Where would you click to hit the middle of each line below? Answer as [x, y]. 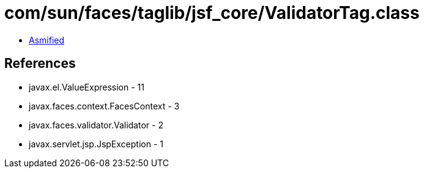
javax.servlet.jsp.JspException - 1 [96, 144]
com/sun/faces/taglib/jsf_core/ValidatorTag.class [212, 13]
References [40, 64]
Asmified [47, 40]
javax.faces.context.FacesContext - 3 [104, 106]
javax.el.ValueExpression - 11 [87, 87]
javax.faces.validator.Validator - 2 [96, 125]
